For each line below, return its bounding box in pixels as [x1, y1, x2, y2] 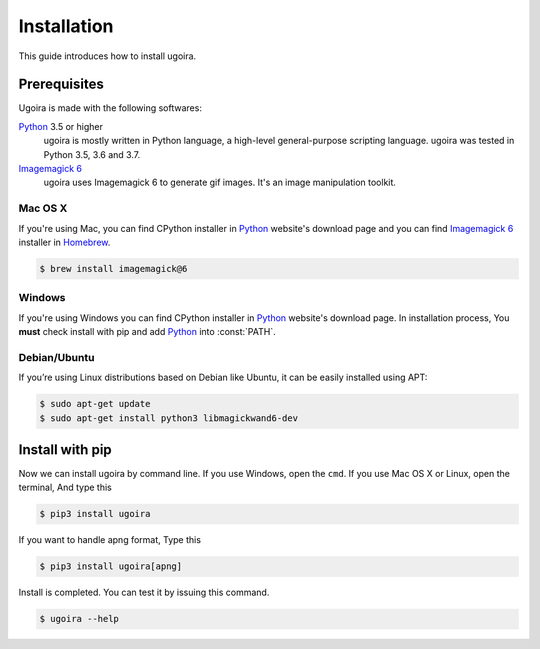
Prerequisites [18, 76, 104, 93]
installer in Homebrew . [18, 236, 111, 248]
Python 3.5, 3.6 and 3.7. [43, 148, 141, 160]
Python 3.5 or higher [18, 120, 104, 132]
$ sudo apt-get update [39, 398, 151, 410]
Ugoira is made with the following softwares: [18, 102, 202, 114]
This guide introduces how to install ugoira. [18, 50, 197, 62]
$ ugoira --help [39, 613, 120, 625]
